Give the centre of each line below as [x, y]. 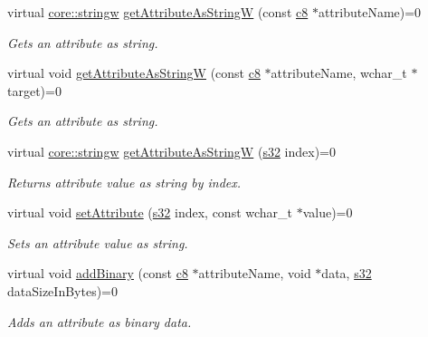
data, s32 [347, 273]
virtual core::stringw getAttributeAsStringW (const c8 [158, 12]
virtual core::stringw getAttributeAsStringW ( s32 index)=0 [171, 151]
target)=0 [34, 90]
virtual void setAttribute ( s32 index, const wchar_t [150, 212]
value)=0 [328, 212]
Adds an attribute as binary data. [100, 321]
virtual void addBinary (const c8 [98, 273]
